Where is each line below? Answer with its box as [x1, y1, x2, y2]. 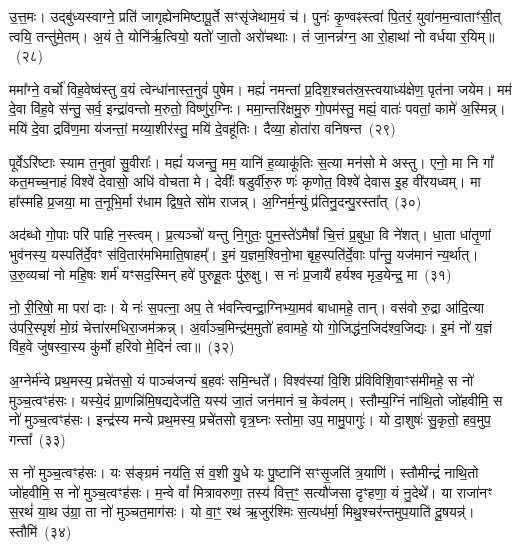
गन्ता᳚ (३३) [9, 428, 66, 449]
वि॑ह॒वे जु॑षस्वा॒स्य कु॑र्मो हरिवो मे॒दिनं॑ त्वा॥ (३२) [9, 336, 235, 357]
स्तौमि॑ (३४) [9, 521, 72, 542]
